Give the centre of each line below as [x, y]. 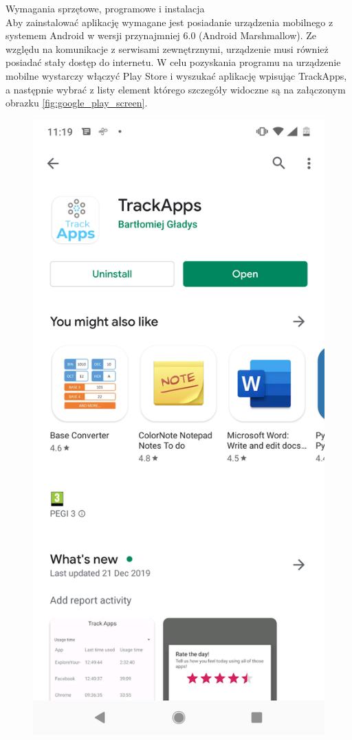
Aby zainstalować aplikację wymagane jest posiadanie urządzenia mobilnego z [169, 22]
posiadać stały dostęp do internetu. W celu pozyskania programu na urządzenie [173, 62]
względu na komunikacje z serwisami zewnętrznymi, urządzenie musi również [167, 48]
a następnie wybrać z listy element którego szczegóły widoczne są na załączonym [176, 89]
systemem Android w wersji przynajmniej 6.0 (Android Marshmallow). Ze [161, 35]
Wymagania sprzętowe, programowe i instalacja [105, 8]
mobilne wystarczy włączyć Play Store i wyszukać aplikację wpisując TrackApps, [176, 75]
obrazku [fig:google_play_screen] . [77, 103]
